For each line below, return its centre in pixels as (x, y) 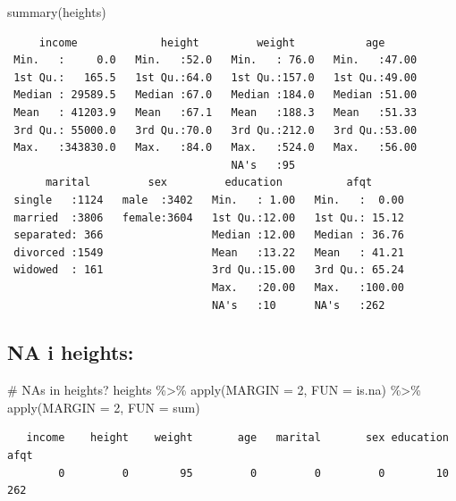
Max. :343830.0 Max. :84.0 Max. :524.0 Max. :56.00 (215, 148)
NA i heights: (71, 352)
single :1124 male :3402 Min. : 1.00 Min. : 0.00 (209, 200)
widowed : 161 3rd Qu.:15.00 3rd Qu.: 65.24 (209, 270)
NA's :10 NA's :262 (299, 305)
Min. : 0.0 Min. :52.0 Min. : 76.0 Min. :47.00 (215, 60)
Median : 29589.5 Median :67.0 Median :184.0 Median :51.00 (215, 95)
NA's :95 (263, 165)
